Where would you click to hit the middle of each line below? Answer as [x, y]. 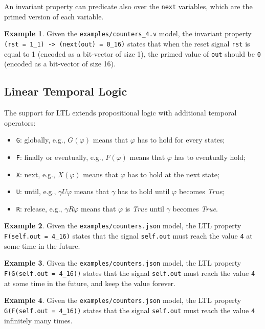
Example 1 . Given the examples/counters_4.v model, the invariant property [128, 33]
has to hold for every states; [181, 140]
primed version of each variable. [54, 16]
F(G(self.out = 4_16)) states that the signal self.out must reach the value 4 [130, 273]
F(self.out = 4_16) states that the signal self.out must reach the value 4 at [128, 236]
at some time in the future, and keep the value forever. [90, 283]
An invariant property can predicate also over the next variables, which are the [128, 6]
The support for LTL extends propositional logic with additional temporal [120, 113]
